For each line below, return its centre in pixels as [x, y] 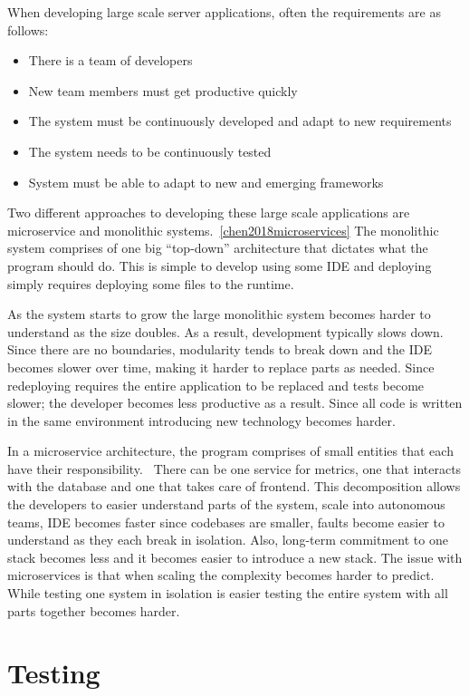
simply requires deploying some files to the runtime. [151, 283]
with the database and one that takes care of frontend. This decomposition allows [234, 486]
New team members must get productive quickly [163, 90]
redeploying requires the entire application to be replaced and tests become [216, 385]
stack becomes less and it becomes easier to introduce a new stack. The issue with [235, 557]
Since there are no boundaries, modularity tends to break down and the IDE [220, 349]
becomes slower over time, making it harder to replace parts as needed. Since [221, 367]
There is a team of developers [110, 60]
